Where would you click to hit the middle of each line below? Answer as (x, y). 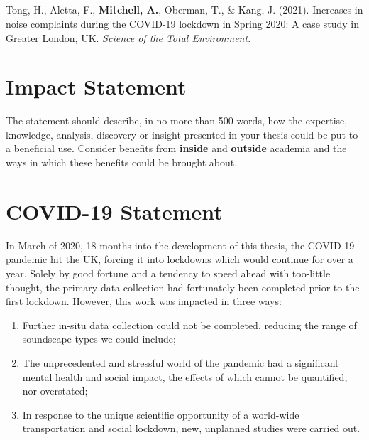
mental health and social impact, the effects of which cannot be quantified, (185, 376)
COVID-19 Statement (114, 211)
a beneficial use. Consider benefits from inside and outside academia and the (176, 148)
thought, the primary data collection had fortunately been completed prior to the (183, 287)
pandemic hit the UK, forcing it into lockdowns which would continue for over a (180, 259)
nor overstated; (55, 391)
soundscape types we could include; (99, 339)
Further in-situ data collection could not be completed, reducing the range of (189, 324)
